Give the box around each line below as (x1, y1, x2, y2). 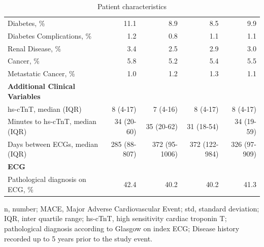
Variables (8, 90, 41, 101)
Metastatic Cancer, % (8, 68, 75, 79)
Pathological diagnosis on (8, 174, 86, 184)
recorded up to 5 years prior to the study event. (4, 233, 153, 243)
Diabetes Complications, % (8, 30, 92, 41)
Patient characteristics (97, 1, 167, 11)
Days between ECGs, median (8, 138, 98, 149)
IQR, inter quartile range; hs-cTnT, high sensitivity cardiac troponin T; (4, 213, 227, 224)
